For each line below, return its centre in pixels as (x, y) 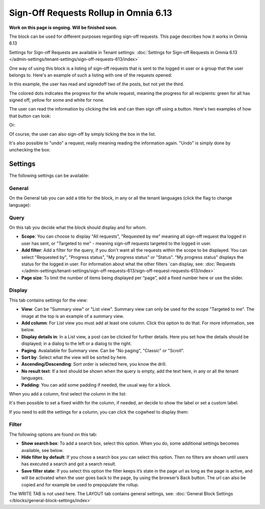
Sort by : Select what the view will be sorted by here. (74, 357)
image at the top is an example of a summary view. (73, 316)
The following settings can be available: (49, 176)
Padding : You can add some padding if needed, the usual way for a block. (96, 385)
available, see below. (42, 450)
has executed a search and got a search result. (69, 464)
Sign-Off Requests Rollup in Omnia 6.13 (91, 13)
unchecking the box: (30, 150)
